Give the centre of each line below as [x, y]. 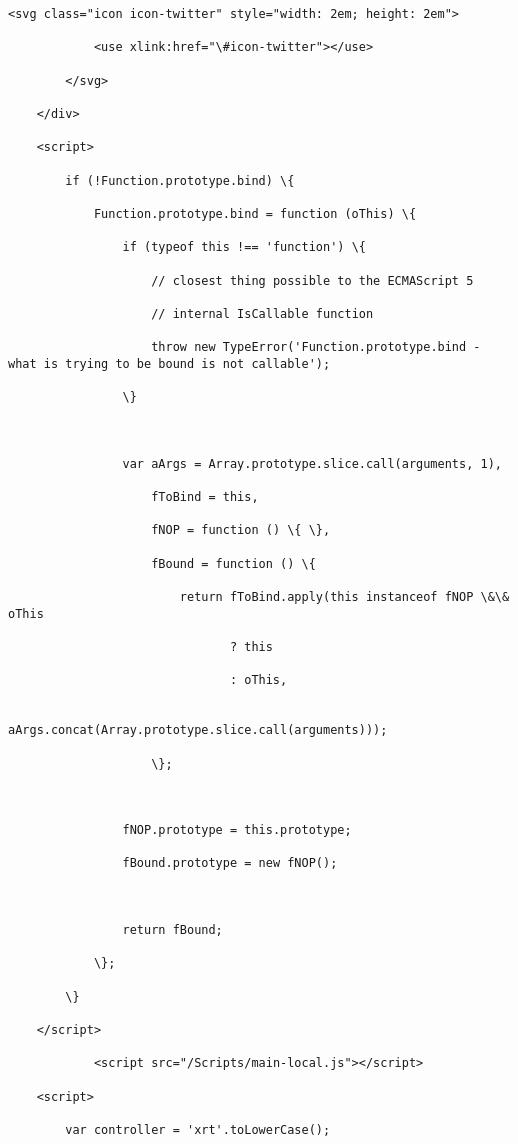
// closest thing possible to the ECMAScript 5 [312, 280]
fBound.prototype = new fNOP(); [230, 863]
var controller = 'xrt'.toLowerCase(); [198, 1129]
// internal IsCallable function [262, 313]
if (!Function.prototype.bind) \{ [180, 180]
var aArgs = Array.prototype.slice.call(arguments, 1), [312, 463]
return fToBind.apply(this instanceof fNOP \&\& [344, 596]
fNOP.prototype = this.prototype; [237, 830]
